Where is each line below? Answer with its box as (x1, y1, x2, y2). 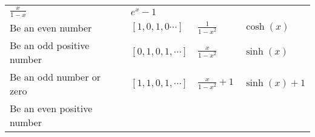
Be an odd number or (10, 69, 101, 84)
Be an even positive (10, 101, 93, 115)
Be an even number (10, 20, 92, 35)
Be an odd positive (10, 38, 90, 52)
